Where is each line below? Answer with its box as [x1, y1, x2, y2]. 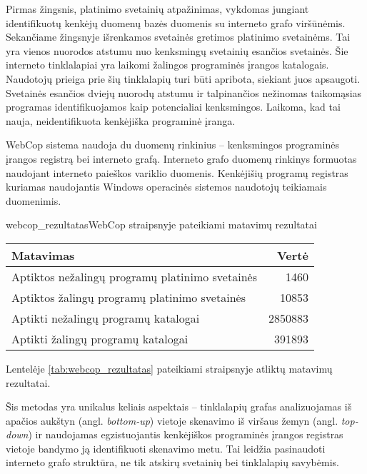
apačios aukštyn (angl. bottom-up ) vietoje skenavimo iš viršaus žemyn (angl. [6, 413, 338, 428]
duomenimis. [6, 193, 61, 208]
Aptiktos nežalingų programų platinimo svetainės [11, 268, 257, 285]
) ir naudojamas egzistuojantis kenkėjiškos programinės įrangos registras [28, 427, 343, 442]
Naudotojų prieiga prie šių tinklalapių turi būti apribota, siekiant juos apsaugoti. [6, 71, 361, 86]
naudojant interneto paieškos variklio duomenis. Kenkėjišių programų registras [6, 165, 348, 180]
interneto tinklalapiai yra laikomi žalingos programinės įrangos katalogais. [6, 57, 329, 72]
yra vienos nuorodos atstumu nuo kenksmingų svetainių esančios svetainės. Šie [6, 43, 348, 58]
